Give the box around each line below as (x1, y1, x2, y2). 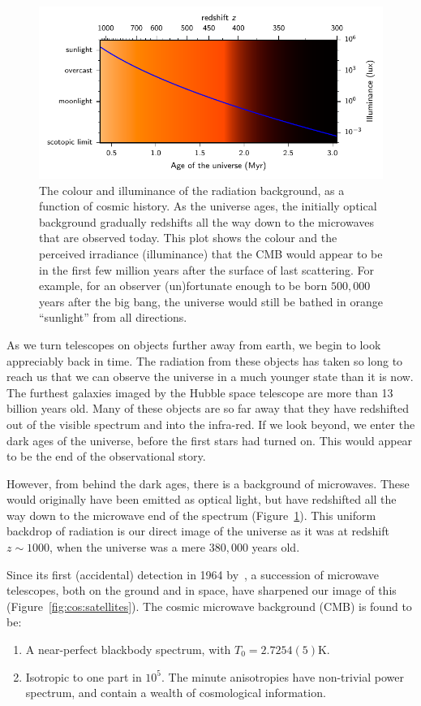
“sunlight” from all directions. (39, 309, 187, 326)
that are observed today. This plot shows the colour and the (39, 229, 337, 246)
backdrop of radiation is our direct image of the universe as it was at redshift (6, 522, 389, 539)
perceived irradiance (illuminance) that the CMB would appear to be (39, 245, 383, 262)
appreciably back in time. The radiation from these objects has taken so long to (6, 352, 403, 369)
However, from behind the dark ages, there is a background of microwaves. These (6, 474, 410, 492)
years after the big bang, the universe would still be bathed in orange (39, 292, 383, 310)
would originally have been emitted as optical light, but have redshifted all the (6, 491, 397, 508)
